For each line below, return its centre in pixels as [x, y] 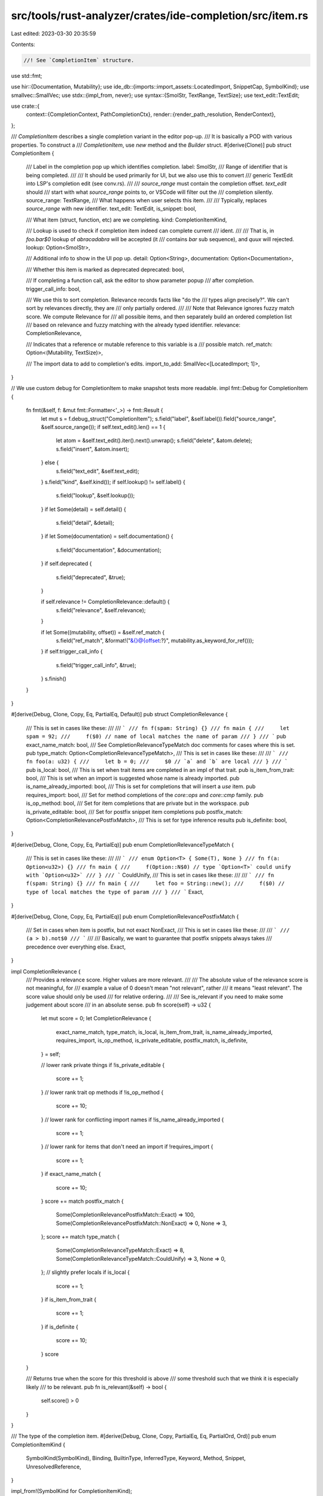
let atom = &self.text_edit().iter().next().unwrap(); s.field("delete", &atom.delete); [154, 440]
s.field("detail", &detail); [85, 523]
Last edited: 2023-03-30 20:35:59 [54, 34]
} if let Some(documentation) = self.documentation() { [107, 536]
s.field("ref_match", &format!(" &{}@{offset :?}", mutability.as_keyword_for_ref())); [155, 641]
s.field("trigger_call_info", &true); [96, 665]
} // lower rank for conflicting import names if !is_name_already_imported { [132, 1120]
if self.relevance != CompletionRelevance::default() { [105, 602]
